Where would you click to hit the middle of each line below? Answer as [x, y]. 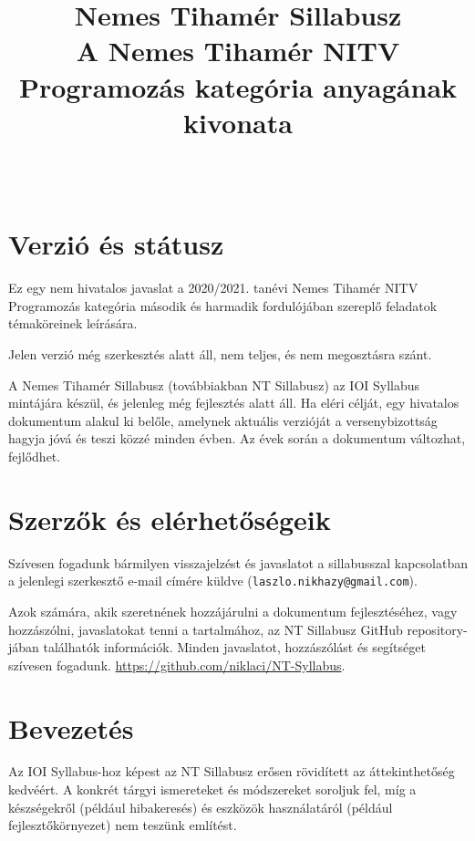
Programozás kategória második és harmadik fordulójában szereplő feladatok [223, 305]
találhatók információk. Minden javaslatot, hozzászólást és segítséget [234, 647]
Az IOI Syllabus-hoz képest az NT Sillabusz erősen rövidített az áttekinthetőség [232, 771]
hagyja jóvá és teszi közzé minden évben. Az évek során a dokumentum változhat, [237, 438]
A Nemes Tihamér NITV [238, 51]
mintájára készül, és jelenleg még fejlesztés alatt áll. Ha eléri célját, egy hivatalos [234, 403]
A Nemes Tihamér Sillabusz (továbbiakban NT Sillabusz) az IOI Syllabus [214, 384]
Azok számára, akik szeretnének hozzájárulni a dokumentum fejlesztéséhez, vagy [233, 611]
